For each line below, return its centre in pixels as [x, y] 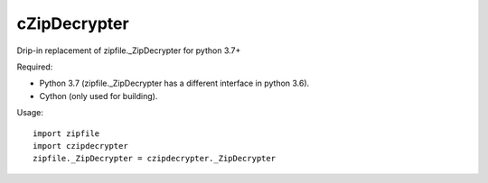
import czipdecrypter [80, 146]
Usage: [30, 113]
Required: [35, 67]
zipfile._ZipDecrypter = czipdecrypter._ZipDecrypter [154, 159]
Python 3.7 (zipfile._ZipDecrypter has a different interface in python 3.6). [174, 83]
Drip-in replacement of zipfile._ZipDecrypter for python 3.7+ [129, 50]
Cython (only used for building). [99, 96]
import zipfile [66, 133]
